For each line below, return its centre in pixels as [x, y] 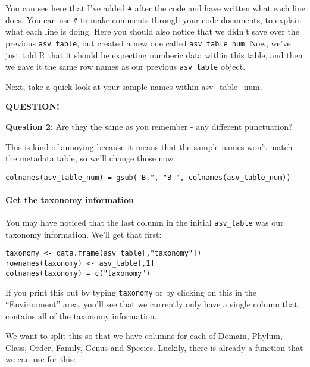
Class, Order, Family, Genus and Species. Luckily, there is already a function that [154, 347]
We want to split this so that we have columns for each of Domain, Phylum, [144, 336]
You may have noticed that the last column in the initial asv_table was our [145, 223]
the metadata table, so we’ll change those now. [90, 158]
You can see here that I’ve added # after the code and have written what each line [155, 8]
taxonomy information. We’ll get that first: [84, 234]
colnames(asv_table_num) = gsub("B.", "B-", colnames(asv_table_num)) [148, 177]
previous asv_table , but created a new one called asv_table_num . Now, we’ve [148, 43]
